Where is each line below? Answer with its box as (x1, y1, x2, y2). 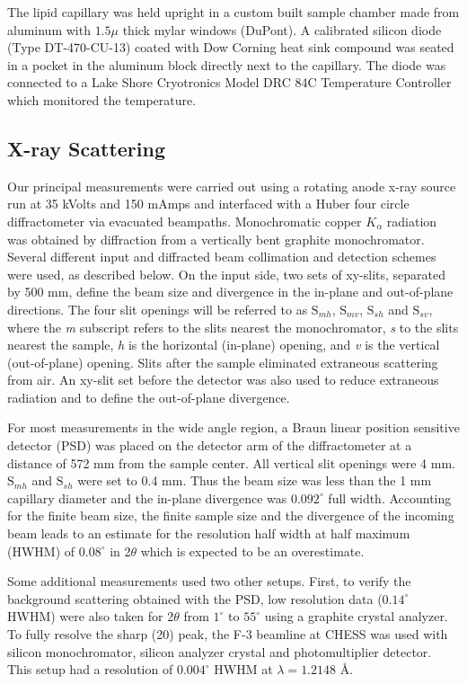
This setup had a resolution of (7, 660, 173, 679)
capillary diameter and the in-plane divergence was (7, 488, 287, 507)
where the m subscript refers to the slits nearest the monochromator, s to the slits (7, 317, 459, 336)
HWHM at (214, 660, 273, 679)
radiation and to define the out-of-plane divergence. (7, 387, 290, 406)
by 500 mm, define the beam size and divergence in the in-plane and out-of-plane (7, 282, 454, 301)
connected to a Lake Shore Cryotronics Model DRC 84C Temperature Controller (7, 73, 452, 92)
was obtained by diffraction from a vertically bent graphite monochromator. (7, 229, 425, 248)
